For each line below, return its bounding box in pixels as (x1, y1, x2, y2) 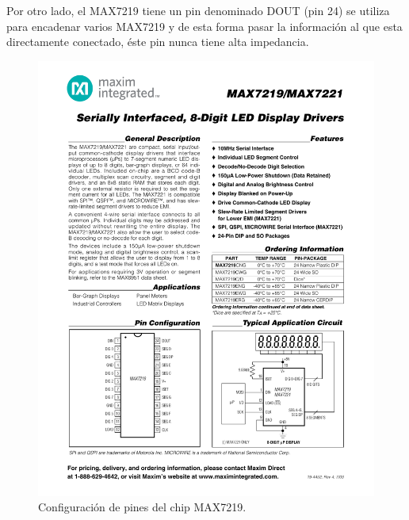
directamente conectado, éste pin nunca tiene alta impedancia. (6, 33, 309, 50)
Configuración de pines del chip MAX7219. (38, 499, 247, 515)
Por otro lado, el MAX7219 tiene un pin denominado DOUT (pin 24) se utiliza (6, 2, 390, 18)
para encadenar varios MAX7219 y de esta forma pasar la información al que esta (6, 17, 403, 34)
